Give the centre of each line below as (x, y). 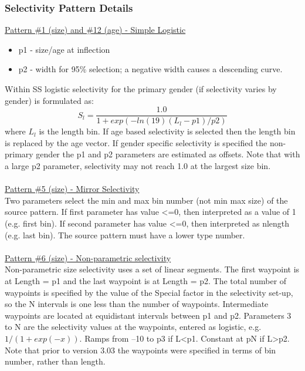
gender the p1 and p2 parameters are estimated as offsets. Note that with (168, 154)
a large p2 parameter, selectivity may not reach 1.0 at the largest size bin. (138, 166)
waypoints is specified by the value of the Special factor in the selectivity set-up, (149, 292)
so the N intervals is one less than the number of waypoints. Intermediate (137, 304)
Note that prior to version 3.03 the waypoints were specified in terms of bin (140, 350)
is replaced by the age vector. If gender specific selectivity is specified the (136, 142)
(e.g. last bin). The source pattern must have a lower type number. (125, 235)
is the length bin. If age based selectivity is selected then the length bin (167, 131)
